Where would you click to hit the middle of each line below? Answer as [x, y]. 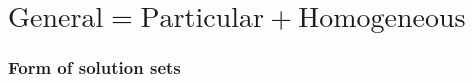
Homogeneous [382, 18]
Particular [202, 18]
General [56, 18]
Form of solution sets [94, 67]
